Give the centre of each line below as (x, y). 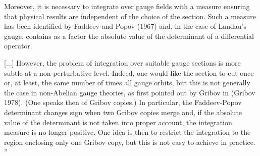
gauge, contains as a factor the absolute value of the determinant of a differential (129, 36)
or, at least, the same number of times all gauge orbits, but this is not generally (127, 83)
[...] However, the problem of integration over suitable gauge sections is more (122, 62)
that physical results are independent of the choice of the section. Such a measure (130, 16)
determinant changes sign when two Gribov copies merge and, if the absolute (123, 112)
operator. (18, 46)
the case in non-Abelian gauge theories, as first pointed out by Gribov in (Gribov (130, 92)
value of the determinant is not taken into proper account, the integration (118, 122)
